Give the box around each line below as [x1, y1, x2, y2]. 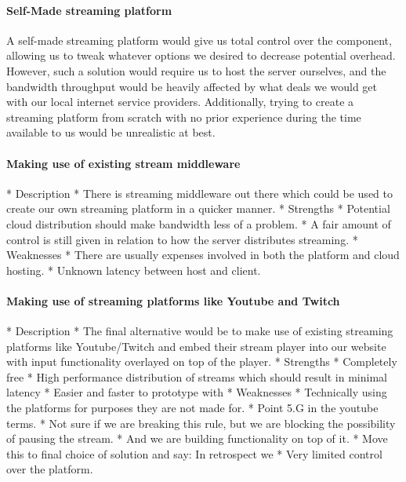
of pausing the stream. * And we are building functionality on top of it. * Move [6, 430, 388, 447]
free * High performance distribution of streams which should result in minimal [6, 368, 387, 385]
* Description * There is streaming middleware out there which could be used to [6, 184, 393, 201]
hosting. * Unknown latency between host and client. [6, 261, 261, 278]
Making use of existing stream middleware [6, 155, 241, 171]
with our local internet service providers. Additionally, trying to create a [6, 93, 354, 110]
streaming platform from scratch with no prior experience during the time [6, 108, 361, 125]
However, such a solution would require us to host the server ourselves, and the [6, 62, 386, 79]
